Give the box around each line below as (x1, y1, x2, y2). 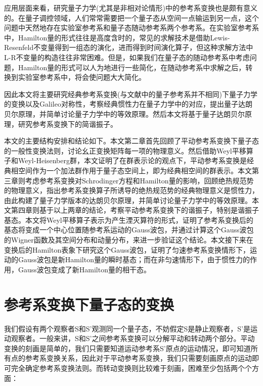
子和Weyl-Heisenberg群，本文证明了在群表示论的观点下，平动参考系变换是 (4, 155, 247, 166)
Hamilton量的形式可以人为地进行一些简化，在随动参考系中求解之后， (18, 62, 246, 72)
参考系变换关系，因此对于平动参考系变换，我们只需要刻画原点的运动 (25, 353, 252, 363)
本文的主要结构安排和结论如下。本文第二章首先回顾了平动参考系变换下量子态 (4, 135, 259, 146)
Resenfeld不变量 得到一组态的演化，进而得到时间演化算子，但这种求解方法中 (4, 42, 253, 53)
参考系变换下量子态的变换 (4, 294, 174, 314)
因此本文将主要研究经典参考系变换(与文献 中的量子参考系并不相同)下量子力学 (4, 88, 257, 99)
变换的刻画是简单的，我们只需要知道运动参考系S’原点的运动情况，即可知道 (4, 343, 251, 353)
